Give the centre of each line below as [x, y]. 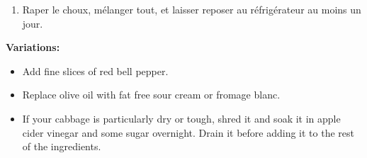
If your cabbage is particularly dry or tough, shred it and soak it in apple [181, 118]
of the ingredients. [62, 146]
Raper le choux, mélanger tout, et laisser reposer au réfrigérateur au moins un [192, 9]
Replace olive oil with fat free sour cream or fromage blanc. [151, 95]
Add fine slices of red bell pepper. [95, 70]
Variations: [33, 47]
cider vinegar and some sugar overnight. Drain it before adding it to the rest [188, 132]
